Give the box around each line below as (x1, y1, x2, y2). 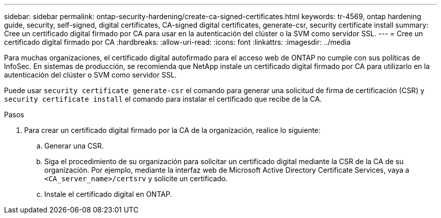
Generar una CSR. (44, 141, 104, 150)
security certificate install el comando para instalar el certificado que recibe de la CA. (4, 95, 322, 103)
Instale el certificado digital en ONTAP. (44, 190, 172, 198)
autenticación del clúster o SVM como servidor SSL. (4, 70, 177, 79)
